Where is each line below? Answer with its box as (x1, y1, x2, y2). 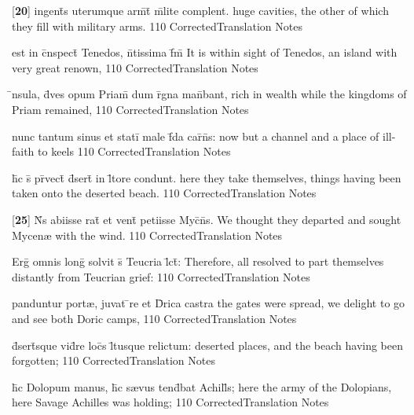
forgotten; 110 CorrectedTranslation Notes (12, 352, 215, 369)
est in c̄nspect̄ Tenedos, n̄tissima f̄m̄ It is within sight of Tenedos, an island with (12, 44, 398, 61)
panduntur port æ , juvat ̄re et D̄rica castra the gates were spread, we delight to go (12, 295, 405, 311)
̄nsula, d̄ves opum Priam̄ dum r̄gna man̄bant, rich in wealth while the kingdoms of (12, 86, 407, 102)
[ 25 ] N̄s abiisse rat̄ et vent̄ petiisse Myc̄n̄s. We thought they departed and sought (12, 211, 401, 227)
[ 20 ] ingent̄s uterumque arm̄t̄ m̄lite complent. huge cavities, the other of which (12, 2, 389, 18)
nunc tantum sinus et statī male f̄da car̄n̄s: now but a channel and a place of (12, 127, 379, 144)
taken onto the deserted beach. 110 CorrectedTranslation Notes (12, 185, 317, 201)
